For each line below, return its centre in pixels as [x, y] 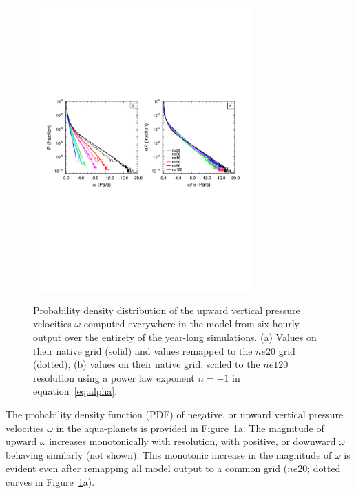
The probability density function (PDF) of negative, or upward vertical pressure [175, 414]
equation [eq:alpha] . [75, 391]
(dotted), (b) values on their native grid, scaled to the [147, 364]
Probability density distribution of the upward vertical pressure [167, 310]
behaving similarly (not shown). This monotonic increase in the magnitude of [169, 454]
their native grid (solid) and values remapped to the [143, 350]
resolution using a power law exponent [114, 377]
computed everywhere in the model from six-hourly [192, 323]
